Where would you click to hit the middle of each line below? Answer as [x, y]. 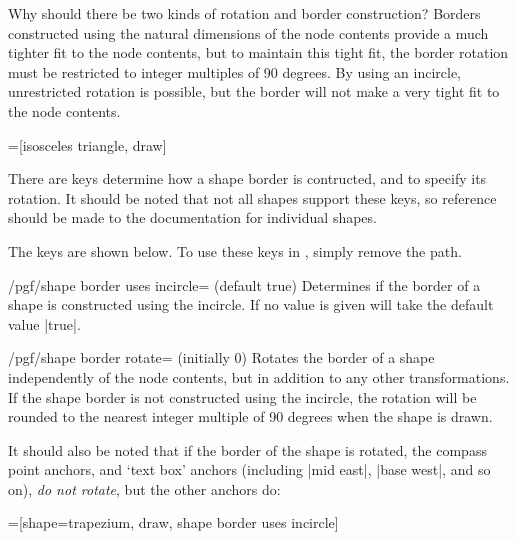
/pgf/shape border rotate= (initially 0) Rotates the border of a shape [221, 357]
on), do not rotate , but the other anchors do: [144, 488]
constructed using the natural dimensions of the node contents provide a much [248, 32]
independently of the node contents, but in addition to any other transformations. [259, 376]
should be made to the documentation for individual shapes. [192, 217]
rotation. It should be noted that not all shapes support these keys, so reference [252, 197]
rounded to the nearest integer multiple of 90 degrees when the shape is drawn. [250, 416]
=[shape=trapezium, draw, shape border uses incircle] [173, 522]
